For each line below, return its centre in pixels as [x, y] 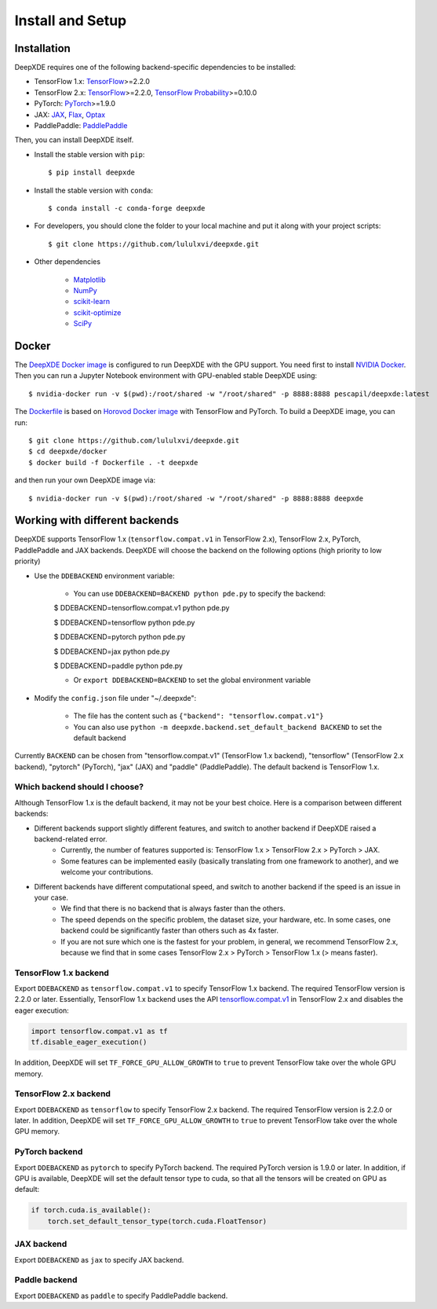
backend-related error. [71, 839]
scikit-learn [91, 302]
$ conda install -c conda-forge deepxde [127, 208]
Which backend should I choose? [79, 787]
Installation [42, 48]
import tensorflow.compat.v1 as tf [99, 1031]
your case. [51, 897]
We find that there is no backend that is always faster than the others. [173, 908]
